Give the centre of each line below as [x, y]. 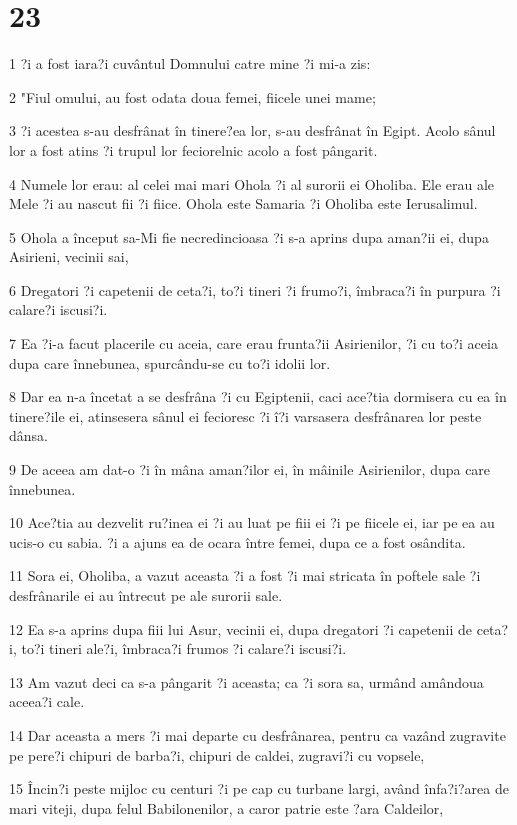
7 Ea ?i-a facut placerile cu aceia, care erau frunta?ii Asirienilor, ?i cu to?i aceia [253, 343]
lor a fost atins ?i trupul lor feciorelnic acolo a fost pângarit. [193, 149]
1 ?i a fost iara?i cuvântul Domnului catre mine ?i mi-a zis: [190, 63]
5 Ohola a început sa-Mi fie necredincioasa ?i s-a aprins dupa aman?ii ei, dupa [249, 236]
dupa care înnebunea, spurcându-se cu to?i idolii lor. [170, 362]
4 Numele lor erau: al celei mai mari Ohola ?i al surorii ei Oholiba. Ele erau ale [252, 183]
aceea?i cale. [47, 701]
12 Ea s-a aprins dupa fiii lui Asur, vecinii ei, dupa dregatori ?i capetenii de [241, 628]
